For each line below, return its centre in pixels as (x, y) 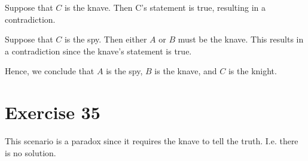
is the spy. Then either (106, 39)
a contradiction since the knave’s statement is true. (98, 51)
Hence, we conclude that (50, 71)
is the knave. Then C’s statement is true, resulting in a (165, 7)
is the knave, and (186, 71)
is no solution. (31, 152)
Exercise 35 (53, 112)
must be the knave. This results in (241, 39)
